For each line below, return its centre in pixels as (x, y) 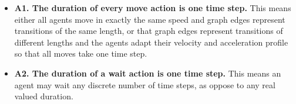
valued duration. (44, 96)
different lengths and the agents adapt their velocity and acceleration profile (151, 42)
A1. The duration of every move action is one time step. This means (153, 8)
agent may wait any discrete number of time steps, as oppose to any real (145, 84)
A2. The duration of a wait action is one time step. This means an (148, 73)
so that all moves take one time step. (81, 53)
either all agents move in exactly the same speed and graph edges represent (150, 19)
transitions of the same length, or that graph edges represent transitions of (149, 31)
